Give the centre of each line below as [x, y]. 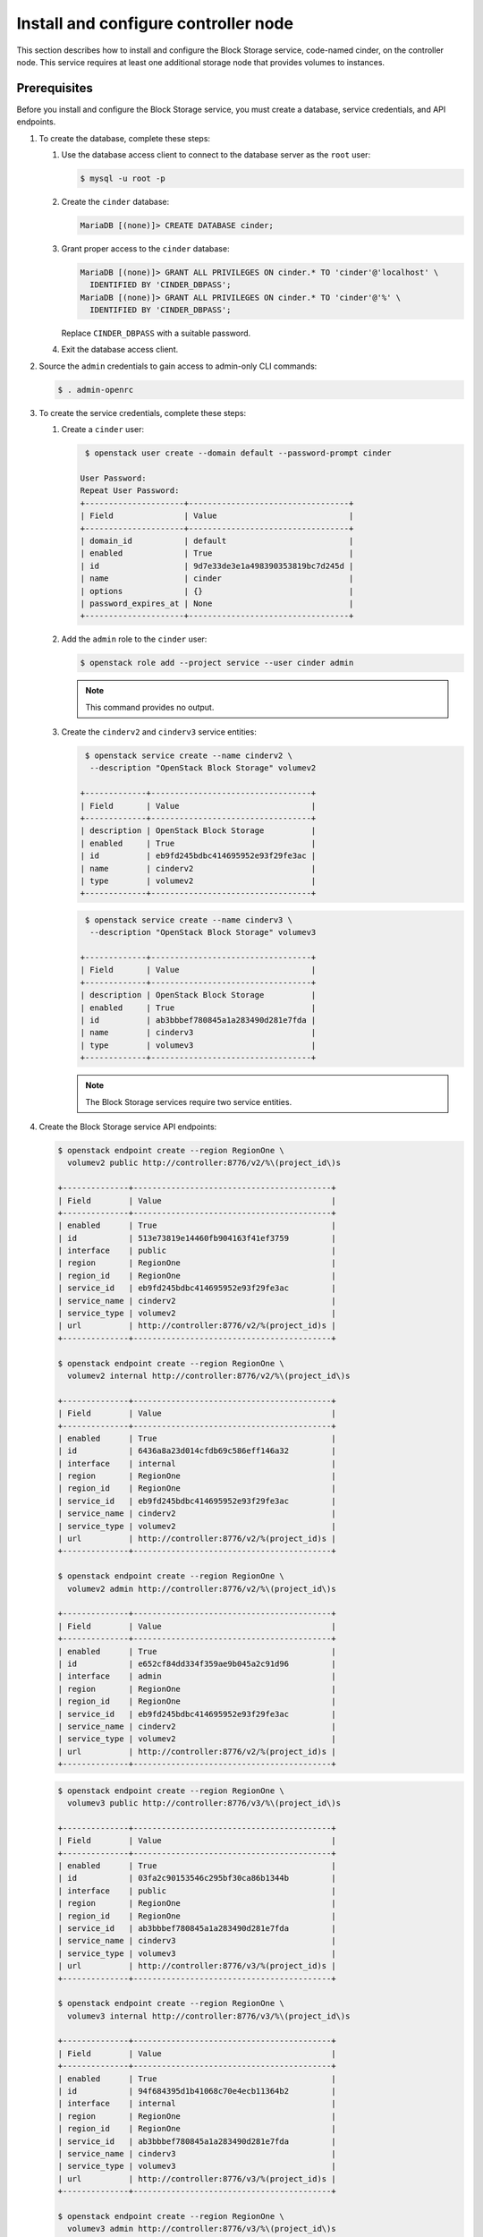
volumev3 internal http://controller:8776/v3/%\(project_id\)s [209, 2016]
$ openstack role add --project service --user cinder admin [217, 663]
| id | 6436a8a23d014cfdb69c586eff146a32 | [197, 1451]
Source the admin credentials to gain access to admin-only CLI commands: [178, 366]
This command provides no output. [150, 707]
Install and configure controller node [155, 23]
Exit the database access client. [120, 350]
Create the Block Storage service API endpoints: [128, 1127]
